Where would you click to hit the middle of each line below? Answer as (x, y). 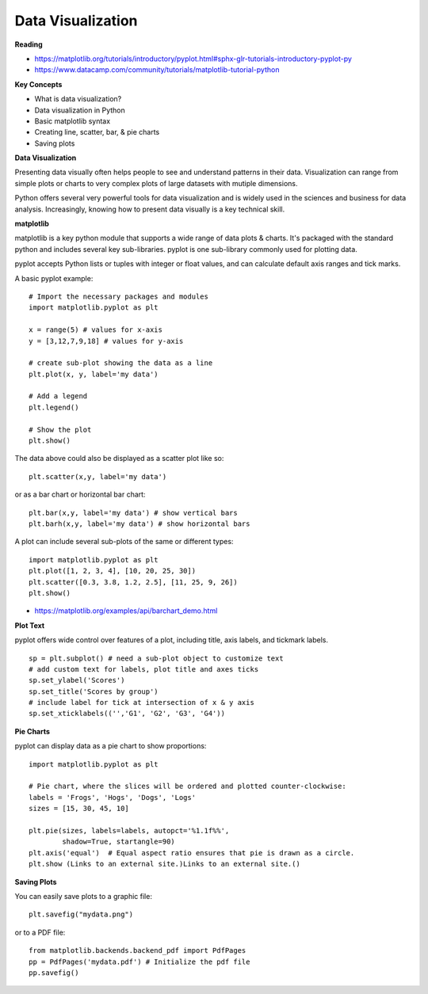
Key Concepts (38, 84)
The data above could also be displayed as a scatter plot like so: (119, 459)
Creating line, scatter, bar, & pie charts (97, 132)
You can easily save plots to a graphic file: (83, 896)
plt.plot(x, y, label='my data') (94, 374)
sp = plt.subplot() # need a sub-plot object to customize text (157, 658)
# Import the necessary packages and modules (119, 296)
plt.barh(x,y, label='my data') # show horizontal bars (139, 524)
